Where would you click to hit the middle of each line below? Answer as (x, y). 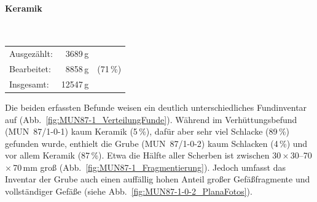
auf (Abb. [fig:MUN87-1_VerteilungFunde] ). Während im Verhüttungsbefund (151, 119)
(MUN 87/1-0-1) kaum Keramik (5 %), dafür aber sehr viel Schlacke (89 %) (147, 131)
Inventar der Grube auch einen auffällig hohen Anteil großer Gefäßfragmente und (158, 179)
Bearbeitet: (30, 68)
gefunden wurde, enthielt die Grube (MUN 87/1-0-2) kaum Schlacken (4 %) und (156, 143)
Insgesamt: (29, 84)
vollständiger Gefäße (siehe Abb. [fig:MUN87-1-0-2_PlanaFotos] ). (129, 191)
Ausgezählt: (31, 54)
